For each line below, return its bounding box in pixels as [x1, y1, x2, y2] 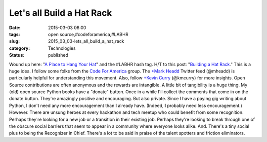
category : [9, 45, 30, 51]
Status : [9, 52, 25, 58]
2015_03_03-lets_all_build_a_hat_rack [48, 38, 125, 44]
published [48, 52, 69, 58]
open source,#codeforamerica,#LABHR [48, 31, 129, 37]
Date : [9, 25, 21, 31]
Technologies [48, 45, 76, 51]
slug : [9, 38, 20, 44]
